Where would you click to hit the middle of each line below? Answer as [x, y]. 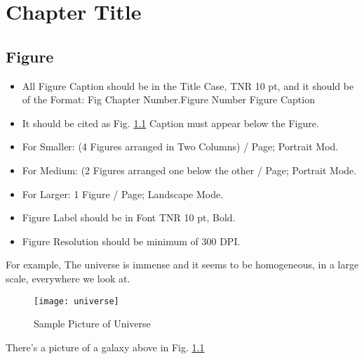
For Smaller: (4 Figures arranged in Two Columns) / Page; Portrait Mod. [180, 146]
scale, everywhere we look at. [68, 278]
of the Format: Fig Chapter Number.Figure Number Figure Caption [168, 99]
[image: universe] [76, 301]
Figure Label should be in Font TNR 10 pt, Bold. [129, 217]
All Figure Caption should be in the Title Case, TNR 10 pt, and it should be [188, 85]
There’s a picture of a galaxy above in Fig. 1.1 [105, 347]
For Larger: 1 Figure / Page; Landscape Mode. [123, 194]
